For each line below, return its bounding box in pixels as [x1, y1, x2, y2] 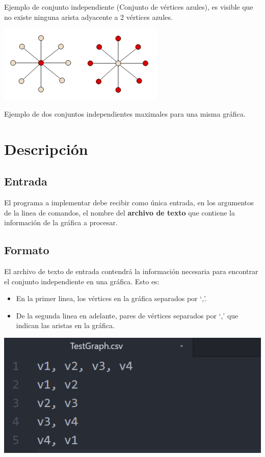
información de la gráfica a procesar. [4, 217, 118, 228]
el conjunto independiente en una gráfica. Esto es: [4, 276, 160, 286]
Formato [4, 242, 49, 258]
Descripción [4, 138, 88, 159]
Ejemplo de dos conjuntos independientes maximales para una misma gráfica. [4, 108, 246, 119]
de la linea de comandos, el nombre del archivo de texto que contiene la [4, 207, 235, 218]
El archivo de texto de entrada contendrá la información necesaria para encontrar [4, 265, 258, 276]
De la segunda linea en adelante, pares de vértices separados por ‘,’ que [16, 310, 238, 320]
